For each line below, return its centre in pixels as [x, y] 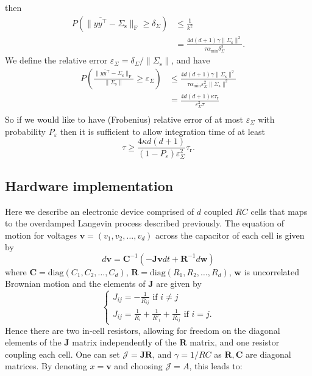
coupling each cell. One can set [62, 354]
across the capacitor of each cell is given [230, 235]
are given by [179, 284]
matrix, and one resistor [235, 342]
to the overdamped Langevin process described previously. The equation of [145, 223]
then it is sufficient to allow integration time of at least [162, 131]
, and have [191, 60]
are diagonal [268, 354]
